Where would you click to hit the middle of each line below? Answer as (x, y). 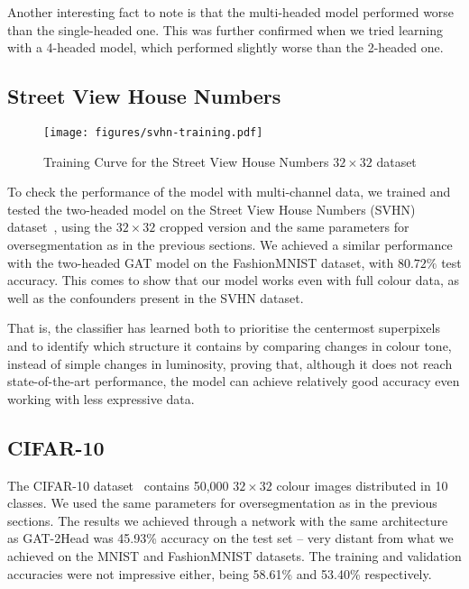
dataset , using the (60, 227)
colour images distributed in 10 (362, 485)
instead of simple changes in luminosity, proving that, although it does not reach (230, 363)
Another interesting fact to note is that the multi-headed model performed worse (231, 12)
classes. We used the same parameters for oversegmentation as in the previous (222, 503)
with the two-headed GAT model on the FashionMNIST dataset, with (201, 262)
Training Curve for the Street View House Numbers (186, 161)
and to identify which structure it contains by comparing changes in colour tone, (230, 345)
